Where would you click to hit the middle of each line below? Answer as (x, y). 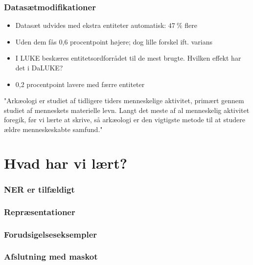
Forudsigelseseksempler (51, 234)
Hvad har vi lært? (66, 163)
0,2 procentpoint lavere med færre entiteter (80, 84)
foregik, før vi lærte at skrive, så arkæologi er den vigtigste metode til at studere (125, 120)
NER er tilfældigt (39, 189)
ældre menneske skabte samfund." (53, 129)
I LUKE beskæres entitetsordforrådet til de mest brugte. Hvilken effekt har (128, 58)
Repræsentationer (40, 211)
